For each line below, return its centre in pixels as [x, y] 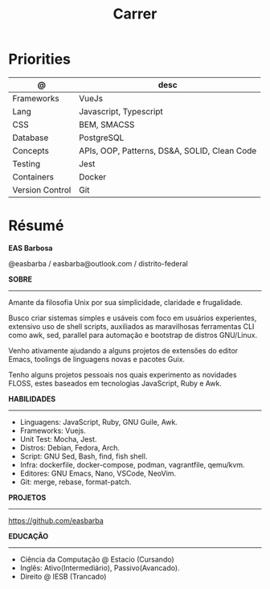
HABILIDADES [32, 398]
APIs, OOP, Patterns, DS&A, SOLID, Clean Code [168, 150]
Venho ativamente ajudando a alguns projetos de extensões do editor [123, 350]
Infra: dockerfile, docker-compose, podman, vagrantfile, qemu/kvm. [132, 464]
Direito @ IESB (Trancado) [63, 576]
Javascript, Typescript [121, 111]
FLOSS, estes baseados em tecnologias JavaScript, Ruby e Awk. [115, 383]
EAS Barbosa [31, 248]
